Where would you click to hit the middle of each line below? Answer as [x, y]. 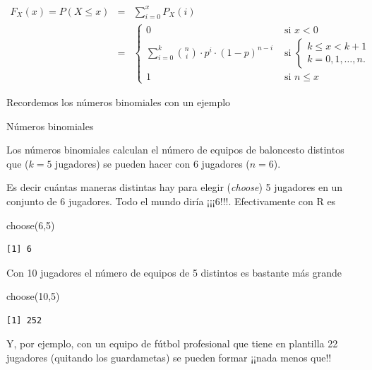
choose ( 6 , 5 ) [31, 225]
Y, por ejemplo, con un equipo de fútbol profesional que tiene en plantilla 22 [172, 343]
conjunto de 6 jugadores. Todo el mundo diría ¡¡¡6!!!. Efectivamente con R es [171, 201]
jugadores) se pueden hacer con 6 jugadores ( [152, 163]
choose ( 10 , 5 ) [33, 296]
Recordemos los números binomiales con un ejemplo [119, 102]
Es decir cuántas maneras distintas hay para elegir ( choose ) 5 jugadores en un [175, 187]
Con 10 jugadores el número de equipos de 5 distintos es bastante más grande [174, 272]
